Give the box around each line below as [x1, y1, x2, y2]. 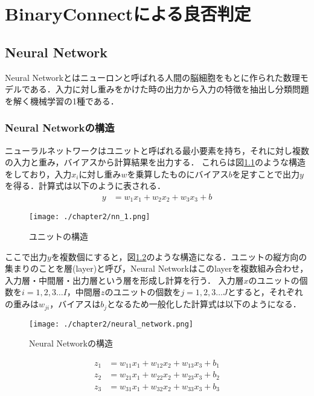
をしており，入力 [5, 167, 72, 180]
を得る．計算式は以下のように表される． [5, 179, 165, 192]
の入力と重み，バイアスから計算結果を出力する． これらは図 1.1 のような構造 [5, 156, 306, 168]
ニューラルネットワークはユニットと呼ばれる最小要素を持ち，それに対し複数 [5, 144, 309, 156]
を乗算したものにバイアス [127, 167, 229, 180]
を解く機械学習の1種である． [5, 94, 119, 107]
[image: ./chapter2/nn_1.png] [29, 212, 150, 222]
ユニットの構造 [29, 230, 88, 243]
